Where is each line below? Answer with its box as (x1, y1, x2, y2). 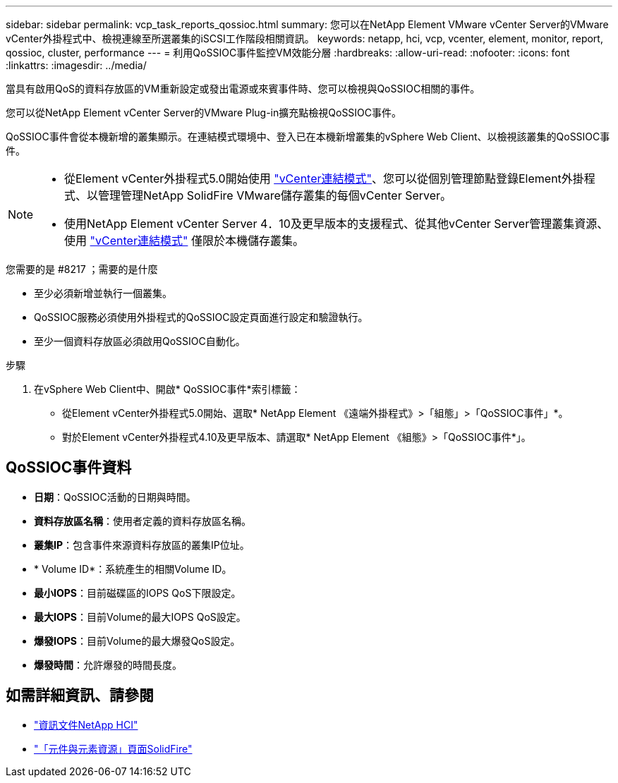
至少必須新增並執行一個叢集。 (34, 287, 172, 299)
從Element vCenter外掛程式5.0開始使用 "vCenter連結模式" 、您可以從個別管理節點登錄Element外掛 (64, 171, 584, 186)
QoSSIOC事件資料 (6, 459, 132, 477)
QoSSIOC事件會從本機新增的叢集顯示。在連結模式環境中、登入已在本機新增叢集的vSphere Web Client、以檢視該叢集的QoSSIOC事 (6, 130, 610, 142)
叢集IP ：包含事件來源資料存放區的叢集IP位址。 (34, 538, 250, 551)
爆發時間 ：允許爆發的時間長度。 (34, 658, 182, 671)
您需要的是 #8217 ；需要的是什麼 (6, 263, 158, 275)
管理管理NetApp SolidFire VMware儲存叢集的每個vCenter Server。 (98, 188, 452, 202)
